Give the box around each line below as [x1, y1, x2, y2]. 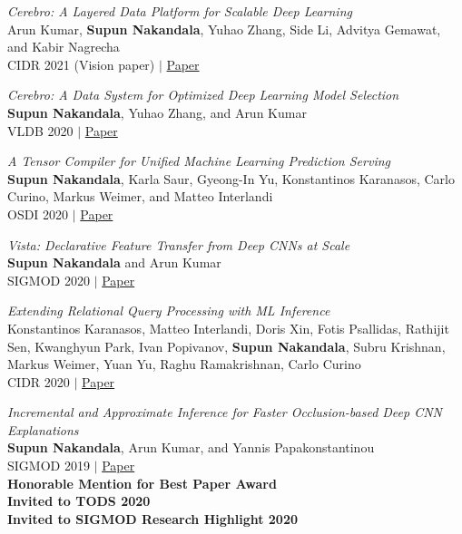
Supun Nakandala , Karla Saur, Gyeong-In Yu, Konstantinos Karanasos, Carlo [7, 169, 455, 188]
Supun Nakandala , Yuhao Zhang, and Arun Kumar [7, 102, 307, 121]
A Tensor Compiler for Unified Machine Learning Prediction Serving [7, 151, 391, 170]
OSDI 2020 [7, 204, 69, 223]
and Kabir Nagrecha [7, 37, 120, 56]
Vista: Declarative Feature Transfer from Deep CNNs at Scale [7, 235, 350, 254]
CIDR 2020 [7, 372, 70, 391]
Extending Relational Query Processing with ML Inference [7, 301, 330, 320]
